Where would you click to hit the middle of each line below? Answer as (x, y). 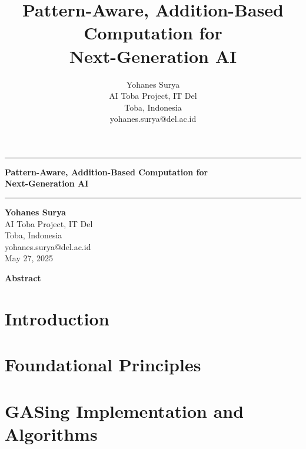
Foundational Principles (103, 365)
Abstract (23, 278)
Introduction (57, 318)
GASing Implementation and (124, 410)
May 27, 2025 (29, 258)
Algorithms (51, 433)
